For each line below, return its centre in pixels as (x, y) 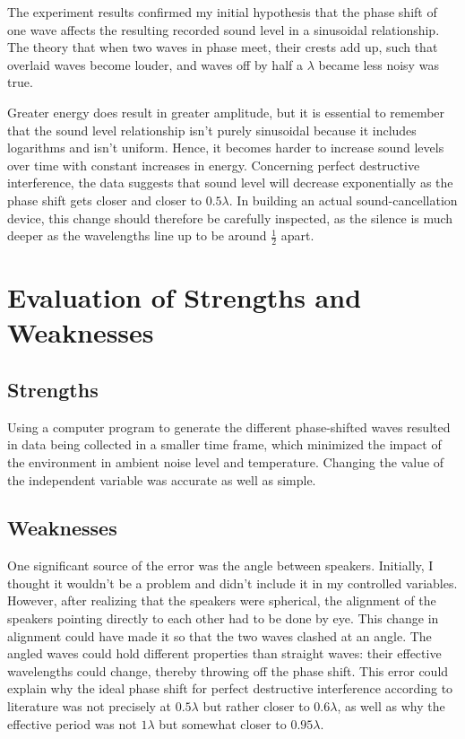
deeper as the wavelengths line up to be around (137, 235)
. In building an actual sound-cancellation (343, 200)
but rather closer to (256, 706)
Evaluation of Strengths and (185, 297)
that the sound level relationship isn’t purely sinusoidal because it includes (212, 130)
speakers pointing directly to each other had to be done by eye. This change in (223, 618)
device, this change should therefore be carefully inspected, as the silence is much (230, 217)
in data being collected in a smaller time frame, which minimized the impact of (224, 444)
